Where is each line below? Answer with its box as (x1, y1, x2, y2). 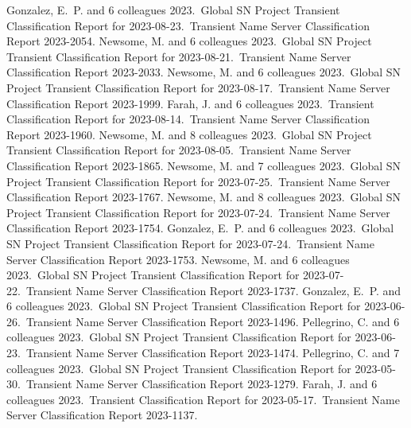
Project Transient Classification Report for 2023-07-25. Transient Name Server (6, 173, 390, 189)
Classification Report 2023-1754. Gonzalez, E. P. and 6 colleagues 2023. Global (6, 220, 394, 236)
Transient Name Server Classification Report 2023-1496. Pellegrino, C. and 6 (25, 313, 400, 329)
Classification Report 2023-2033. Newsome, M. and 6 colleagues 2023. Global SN (6, 64, 401, 80)
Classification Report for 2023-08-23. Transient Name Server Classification (6, 17, 370, 33)
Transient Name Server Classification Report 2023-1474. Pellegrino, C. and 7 (25, 344, 400, 361)
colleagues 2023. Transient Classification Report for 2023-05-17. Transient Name (6, 391, 400, 407)
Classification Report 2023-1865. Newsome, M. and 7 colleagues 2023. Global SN (6, 157, 401, 173)
